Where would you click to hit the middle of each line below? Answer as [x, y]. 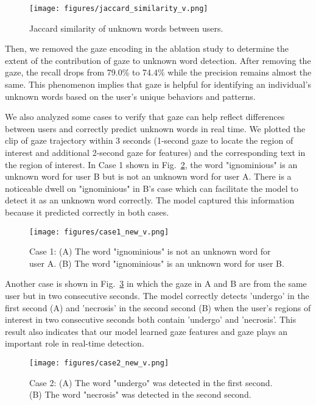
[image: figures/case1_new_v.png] [99, 232]
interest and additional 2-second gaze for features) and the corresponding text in [155, 152]
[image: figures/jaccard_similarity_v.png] [119, 9]
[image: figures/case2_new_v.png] [99, 363]
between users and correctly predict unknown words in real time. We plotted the [155, 128]
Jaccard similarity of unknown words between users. [126, 28]
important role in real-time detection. [75, 343]
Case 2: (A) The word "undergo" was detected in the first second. [151, 382]
